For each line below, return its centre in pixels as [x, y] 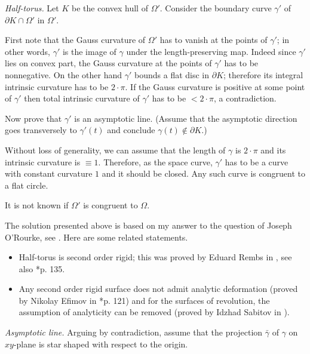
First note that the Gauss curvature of [75, 40]
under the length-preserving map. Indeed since [211, 51]
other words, [27, 51]
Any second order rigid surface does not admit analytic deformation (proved [158, 289]
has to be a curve [257, 161]
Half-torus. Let [32, 8]
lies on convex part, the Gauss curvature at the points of [108, 63]
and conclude [131, 130]
